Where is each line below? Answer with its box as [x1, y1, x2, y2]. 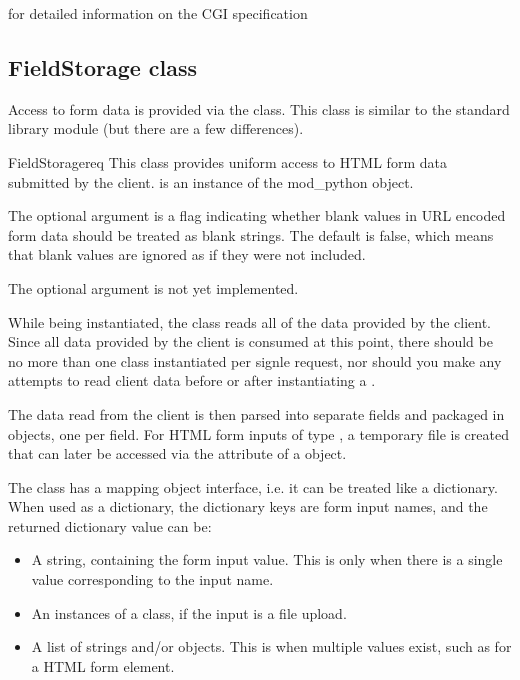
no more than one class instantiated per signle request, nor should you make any [8, 350, 502, 371]
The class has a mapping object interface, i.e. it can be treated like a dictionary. [8, 476, 498, 497]
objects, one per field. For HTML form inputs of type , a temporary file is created [8, 423, 509, 444]
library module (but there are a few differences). [8, 118, 304, 139]
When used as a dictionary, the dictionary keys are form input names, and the [8, 496, 488, 517]
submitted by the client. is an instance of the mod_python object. [8, 171, 414, 192]
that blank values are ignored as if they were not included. [8, 244, 366, 265]
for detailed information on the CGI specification [8, 3, 308, 23]
